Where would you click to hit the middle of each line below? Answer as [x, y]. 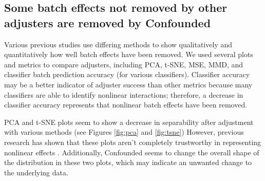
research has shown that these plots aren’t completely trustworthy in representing [133, 142]
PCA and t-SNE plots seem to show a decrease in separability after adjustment [129, 122]
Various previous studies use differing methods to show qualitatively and [118, 44]
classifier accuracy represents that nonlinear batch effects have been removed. [126, 105]
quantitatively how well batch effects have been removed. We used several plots [129, 54]
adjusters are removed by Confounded [108, 22]
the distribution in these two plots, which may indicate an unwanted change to [128, 162]
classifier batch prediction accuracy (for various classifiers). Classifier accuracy [127, 74]
